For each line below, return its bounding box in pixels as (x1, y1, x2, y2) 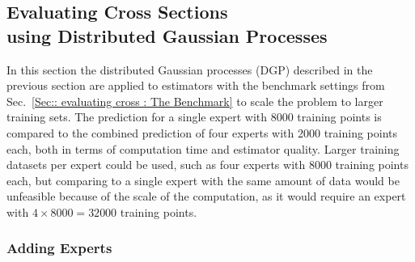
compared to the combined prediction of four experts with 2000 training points (6, 124, 397, 141)
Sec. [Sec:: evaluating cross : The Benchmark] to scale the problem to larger (6, 92, 383, 109)
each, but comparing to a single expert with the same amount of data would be (6, 171, 400, 188)
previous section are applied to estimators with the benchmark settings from (6, 77, 385, 94)
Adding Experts (6, 238, 112, 258)
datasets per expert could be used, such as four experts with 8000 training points (6, 156, 409, 173)
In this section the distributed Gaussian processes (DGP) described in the (6, 61, 373, 78)
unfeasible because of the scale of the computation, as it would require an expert (6, 188, 406, 205)
